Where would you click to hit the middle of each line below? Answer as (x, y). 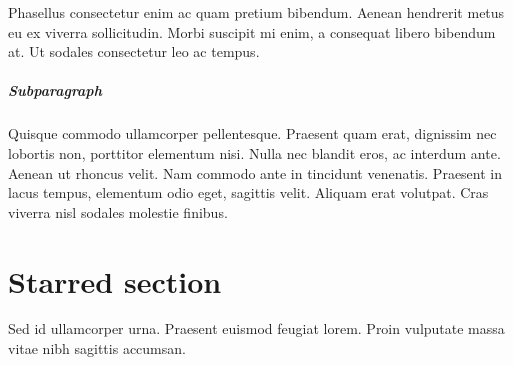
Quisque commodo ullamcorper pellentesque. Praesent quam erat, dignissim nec (252, 133)
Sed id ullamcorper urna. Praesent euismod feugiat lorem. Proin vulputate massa (256, 328)
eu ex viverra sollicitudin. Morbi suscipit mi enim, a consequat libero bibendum (252, 31)
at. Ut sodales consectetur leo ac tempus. (134, 51)
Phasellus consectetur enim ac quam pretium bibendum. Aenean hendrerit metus (256, 12)
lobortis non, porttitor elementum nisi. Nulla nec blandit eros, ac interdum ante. (254, 152)
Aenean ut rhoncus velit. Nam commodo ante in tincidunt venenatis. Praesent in (255, 172)
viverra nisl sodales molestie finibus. (118, 211)
